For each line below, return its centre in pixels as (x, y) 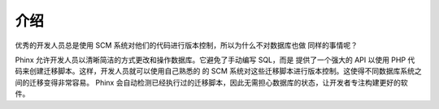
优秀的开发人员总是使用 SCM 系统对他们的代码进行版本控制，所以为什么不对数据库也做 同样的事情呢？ (186, 45)
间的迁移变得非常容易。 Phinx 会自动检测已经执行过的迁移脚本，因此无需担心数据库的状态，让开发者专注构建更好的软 (211, 82)
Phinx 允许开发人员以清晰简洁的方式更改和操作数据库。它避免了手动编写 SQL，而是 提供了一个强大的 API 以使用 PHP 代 (215, 60)
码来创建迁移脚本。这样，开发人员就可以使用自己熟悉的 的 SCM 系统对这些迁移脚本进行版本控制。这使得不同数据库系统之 (218, 71)
